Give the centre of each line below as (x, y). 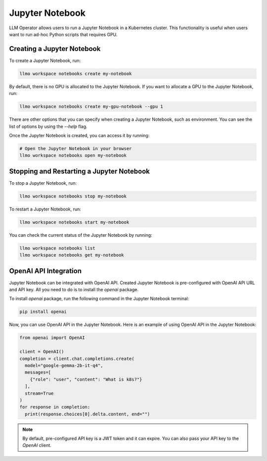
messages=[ (38, 372)
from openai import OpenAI (52, 338)
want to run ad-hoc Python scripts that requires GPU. (63, 34)
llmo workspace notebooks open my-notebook (73, 155)
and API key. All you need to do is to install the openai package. (74, 290)
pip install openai (43, 312)
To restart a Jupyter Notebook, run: (45, 209)
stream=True (39, 393)
